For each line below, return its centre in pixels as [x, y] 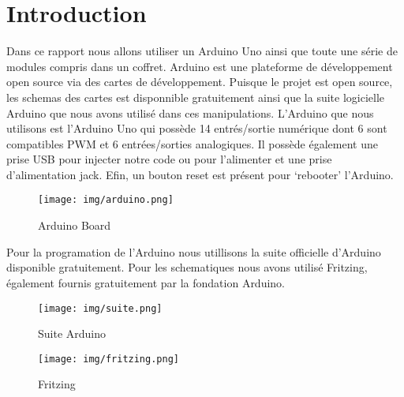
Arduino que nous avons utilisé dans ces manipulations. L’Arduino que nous [190, 112]
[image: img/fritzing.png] [108, 359]
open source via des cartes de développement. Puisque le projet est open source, [200, 82]
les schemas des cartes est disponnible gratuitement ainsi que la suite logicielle [196, 97]
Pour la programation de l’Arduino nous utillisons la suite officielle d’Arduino [194, 251]
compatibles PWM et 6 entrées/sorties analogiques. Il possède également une [192, 143]
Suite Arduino [72, 333]
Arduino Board [75, 225]
